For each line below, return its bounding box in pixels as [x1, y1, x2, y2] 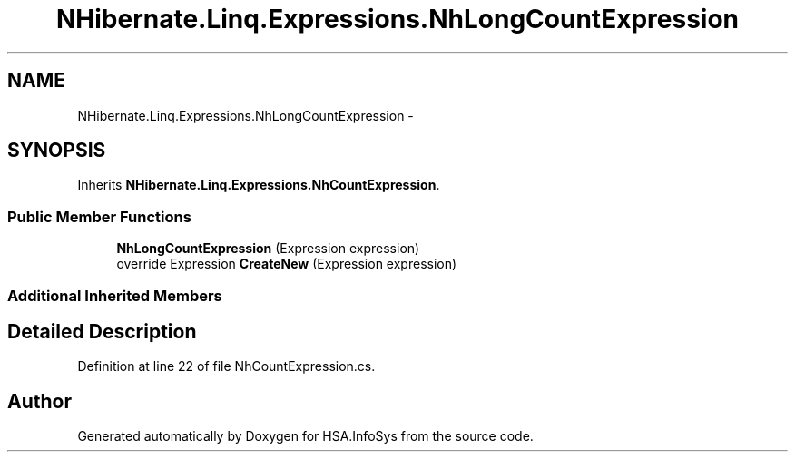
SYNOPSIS [7, 139, 106, 162]
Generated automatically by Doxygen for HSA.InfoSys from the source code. [77, 428, 534, 444]
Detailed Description [7, 319, 197, 343]
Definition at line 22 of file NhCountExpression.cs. [77, 358, 376, 375]
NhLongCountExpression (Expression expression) [116, 240, 420, 257]
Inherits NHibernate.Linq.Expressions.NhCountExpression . [77, 177, 440, 193]
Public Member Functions [7, 207, 191, 226]
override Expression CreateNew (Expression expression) [116, 256, 457, 272]
